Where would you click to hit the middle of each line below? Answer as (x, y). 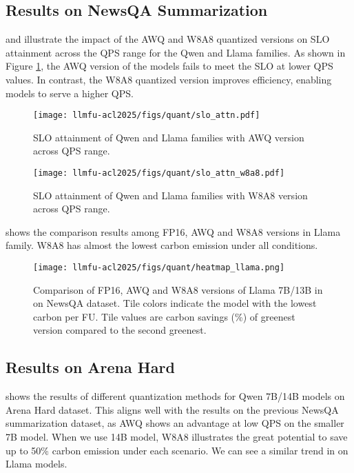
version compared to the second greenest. (120, 330)
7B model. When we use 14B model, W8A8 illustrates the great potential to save (177, 437)
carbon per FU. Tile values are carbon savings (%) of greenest (164, 316)
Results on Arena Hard (90, 367)
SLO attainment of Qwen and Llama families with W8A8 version (170, 195)
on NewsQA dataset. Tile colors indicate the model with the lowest (175, 303)
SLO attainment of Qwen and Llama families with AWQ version (169, 137)
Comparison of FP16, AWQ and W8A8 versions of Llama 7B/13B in (178, 289)
